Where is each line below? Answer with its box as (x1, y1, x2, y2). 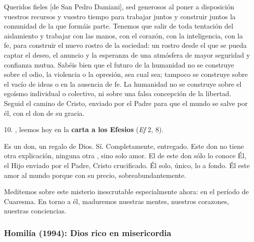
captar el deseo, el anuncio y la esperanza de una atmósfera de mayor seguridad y (4, 49, 250, 60)
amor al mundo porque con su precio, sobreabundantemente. (4, 170, 187, 180)
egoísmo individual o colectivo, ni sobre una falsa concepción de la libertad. (4, 88, 231, 99)
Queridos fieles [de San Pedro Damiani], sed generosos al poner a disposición (4, 1, 234, 11)
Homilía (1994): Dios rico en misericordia (4, 226, 171, 239)
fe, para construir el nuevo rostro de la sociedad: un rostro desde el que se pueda (4, 40, 247, 50)
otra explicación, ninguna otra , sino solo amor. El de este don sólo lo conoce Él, (4, 150, 247, 161)
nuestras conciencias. (4, 206, 66, 216)
